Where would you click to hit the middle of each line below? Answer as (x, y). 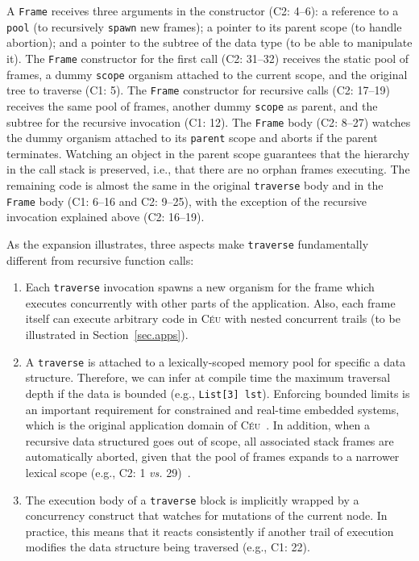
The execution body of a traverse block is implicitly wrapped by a (192, 499)
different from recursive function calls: (100, 260)
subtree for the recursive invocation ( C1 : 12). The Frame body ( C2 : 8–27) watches (209, 121)
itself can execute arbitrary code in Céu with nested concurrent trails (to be (213, 318)
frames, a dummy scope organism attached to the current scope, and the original (207, 74)
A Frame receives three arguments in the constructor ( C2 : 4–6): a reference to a (203, 10)
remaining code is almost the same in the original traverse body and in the (195, 185)
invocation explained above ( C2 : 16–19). (106, 217)
